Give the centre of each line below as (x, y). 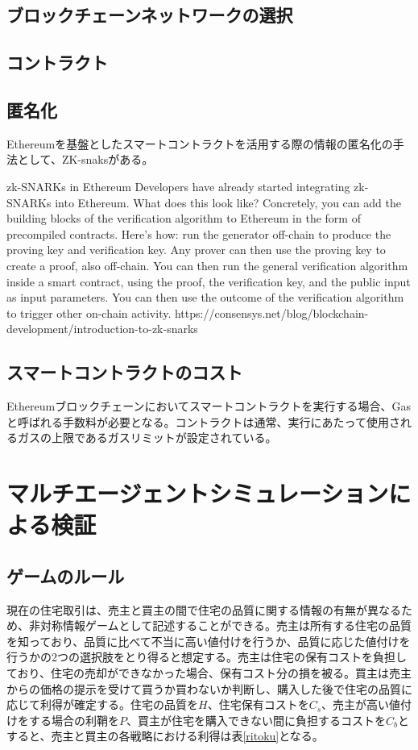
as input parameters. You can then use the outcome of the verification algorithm (205, 297)
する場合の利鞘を (74, 720)
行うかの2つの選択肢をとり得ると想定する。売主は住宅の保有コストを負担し (207, 657)
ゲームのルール (66, 575)
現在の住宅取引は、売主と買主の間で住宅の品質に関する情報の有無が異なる (204, 609)
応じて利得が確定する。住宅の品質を (102, 704)
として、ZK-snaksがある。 (85, 159)
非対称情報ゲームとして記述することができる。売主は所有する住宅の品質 (220, 625)
